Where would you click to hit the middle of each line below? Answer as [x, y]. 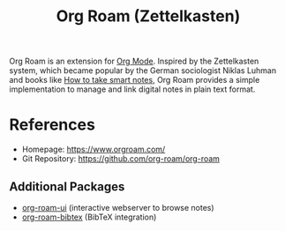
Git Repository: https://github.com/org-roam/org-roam [121, 159]
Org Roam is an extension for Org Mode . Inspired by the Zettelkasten [134, 61]
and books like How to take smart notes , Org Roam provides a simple [135, 80]
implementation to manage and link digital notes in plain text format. [132, 89]
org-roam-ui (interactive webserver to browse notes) [118, 207]
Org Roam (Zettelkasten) [148, 16]
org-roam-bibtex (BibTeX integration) [89, 217]
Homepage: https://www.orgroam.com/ [94, 149]
